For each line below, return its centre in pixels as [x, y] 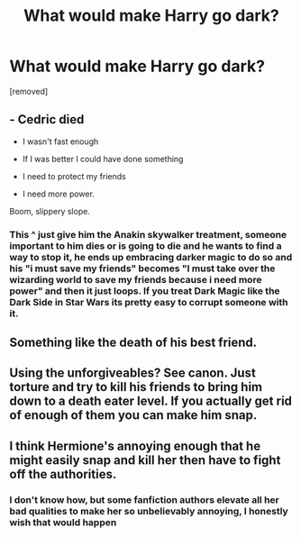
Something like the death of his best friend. [133, 343]
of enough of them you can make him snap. [133, 415]
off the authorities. [63, 474]
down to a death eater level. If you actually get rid [151, 401]
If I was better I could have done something [103, 159]
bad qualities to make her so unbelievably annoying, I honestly [149, 511]
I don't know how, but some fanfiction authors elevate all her [144, 499]
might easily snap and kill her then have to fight [145, 460]
